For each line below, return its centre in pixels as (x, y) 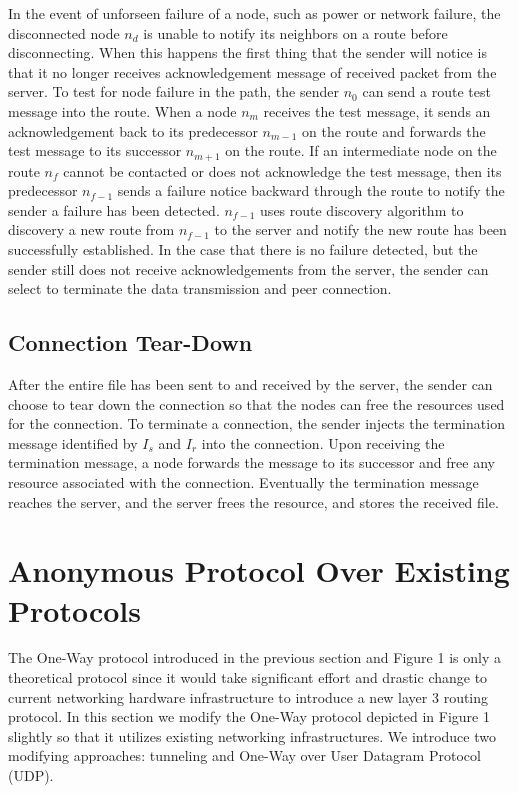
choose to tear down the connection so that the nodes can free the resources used (256, 403)
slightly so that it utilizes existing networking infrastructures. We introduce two (252, 735)
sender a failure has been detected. (114, 209)
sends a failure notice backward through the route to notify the (311, 190)
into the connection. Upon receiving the (323, 442)
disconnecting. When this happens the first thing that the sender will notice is (247, 52)
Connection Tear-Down (130, 342)
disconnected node (64, 32)
